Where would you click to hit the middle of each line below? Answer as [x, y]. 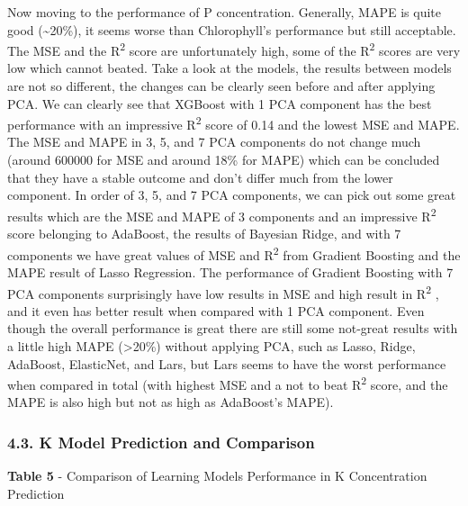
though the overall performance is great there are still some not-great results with [233, 328]
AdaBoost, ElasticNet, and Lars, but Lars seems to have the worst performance [227, 363]
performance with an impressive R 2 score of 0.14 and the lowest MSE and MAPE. [234, 123]
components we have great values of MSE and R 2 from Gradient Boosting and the [234, 253]
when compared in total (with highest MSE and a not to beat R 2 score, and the [228, 383]
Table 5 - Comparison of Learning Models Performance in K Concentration [217, 476]
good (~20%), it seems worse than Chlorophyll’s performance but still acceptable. [232, 29]
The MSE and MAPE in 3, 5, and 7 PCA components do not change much [214, 142]
